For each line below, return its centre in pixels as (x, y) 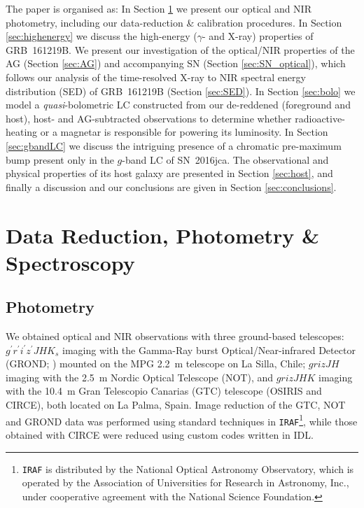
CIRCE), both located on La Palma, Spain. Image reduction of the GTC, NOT (176, 405)
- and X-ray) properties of (258, 36)
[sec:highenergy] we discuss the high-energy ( (101, 36)
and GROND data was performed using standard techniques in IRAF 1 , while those (182, 420)
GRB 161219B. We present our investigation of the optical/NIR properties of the (180, 49)
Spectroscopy (70, 262)
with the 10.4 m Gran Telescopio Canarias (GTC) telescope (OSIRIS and (164, 391)
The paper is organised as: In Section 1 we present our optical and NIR (159, 8)
